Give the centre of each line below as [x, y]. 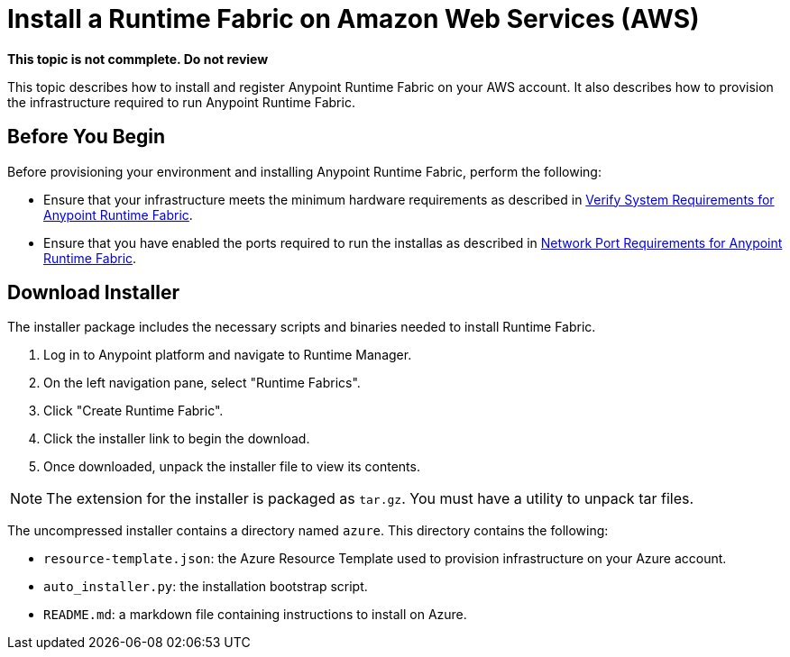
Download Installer [94, 293]
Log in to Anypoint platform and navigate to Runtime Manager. [228, 355]
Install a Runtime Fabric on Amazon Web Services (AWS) [354, 19]
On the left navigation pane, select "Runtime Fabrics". [202, 383]
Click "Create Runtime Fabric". [133, 411]
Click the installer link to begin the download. [177, 439]
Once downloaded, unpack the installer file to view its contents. [232, 467]
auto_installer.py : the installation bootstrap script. [206, 587]
